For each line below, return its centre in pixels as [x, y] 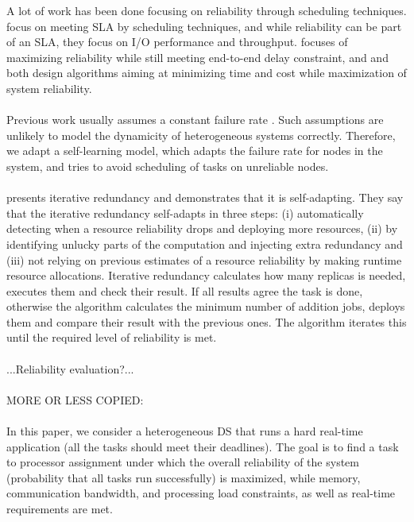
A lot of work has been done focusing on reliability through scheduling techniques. [207, 10]
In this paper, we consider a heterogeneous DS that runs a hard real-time [185, 431]
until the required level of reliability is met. [112, 337]
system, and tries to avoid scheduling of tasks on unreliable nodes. [168, 166]
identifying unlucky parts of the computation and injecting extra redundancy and [205, 244]
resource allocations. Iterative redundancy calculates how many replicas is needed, [206, 275]
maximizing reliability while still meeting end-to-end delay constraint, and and [197, 57]
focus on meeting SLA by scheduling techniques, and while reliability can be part [204, 26]
